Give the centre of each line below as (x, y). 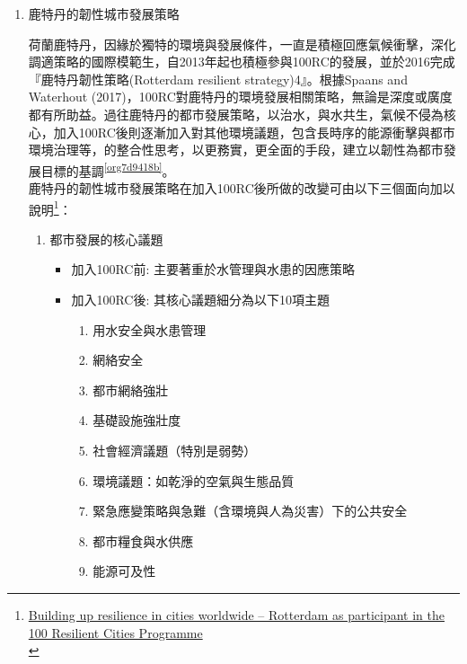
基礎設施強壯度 (137, 420)
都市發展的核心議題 (106, 239)
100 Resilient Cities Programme (115, 632)
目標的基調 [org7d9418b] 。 (108, 169)
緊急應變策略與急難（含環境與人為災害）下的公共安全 (250, 511)
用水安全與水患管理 (150, 329)
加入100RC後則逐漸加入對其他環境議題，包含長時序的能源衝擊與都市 (254, 132)
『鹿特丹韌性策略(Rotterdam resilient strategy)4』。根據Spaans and (218, 79)
